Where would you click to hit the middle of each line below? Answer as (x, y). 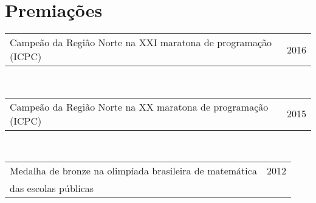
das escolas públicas (52, 188)
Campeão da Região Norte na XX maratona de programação (139, 106)
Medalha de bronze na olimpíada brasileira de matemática (133, 171)
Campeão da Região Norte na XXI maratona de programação (141, 43)
